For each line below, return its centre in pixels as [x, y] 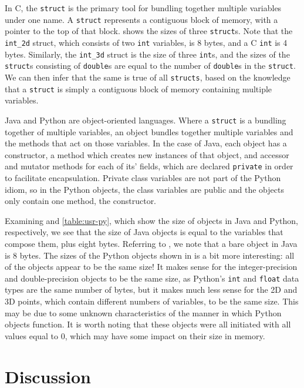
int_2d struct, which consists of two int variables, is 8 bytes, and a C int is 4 [146, 42]
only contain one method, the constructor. [81, 201]
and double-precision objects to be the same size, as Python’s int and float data [152, 278]
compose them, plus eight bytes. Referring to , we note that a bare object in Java [151, 243]
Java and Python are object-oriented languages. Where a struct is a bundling [146, 120]
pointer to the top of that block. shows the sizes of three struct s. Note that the [149, 31]
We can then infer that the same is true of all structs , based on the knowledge [148, 77]
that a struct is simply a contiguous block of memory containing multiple [139, 88]
